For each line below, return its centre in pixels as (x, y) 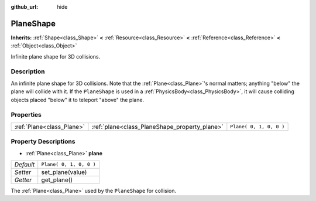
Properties (26, 115)
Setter (23, 172)
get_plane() (57, 180)
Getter (23, 180)
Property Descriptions (43, 142)
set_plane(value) (64, 172)
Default (25, 164)
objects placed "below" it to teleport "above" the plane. (78, 100)
